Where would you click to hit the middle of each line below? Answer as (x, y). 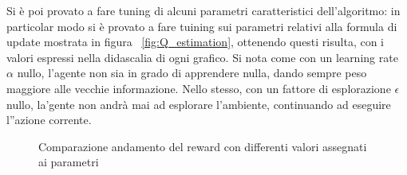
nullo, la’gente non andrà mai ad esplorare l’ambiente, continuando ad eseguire (199, 104)
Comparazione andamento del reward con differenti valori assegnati (203, 146)
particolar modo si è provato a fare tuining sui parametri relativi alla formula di (202, 26)
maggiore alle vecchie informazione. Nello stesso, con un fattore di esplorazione (199, 88)
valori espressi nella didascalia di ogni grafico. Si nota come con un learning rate (202, 57)
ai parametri (69, 162)
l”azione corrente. (49, 120)
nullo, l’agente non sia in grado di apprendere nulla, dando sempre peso (192, 73)
